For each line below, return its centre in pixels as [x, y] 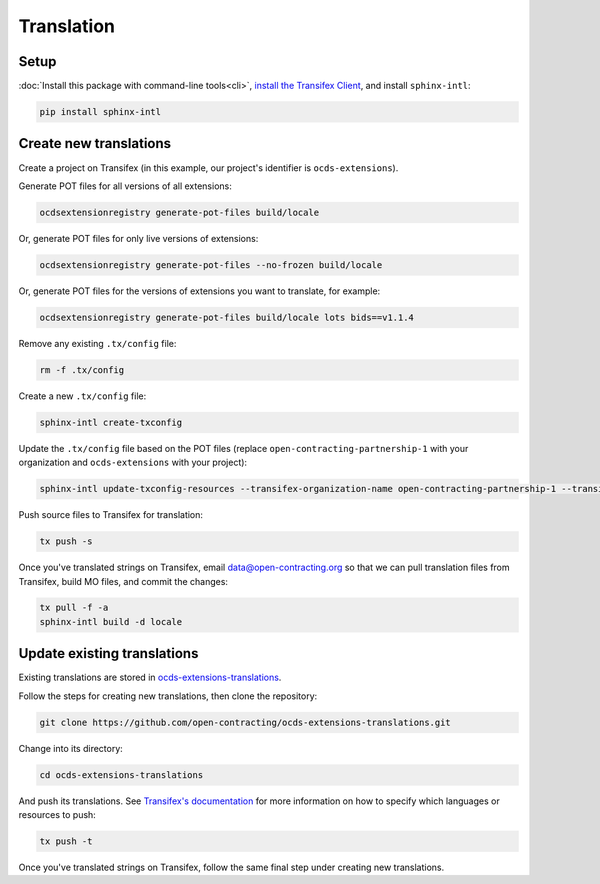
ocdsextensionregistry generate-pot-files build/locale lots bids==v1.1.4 [227, 317]
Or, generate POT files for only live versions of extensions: [138, 238]
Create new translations [95, 143]
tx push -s [66, 541]
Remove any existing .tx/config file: [97, 343]
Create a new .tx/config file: [82, 396]
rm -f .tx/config [82, 369]
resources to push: [57, 815]
